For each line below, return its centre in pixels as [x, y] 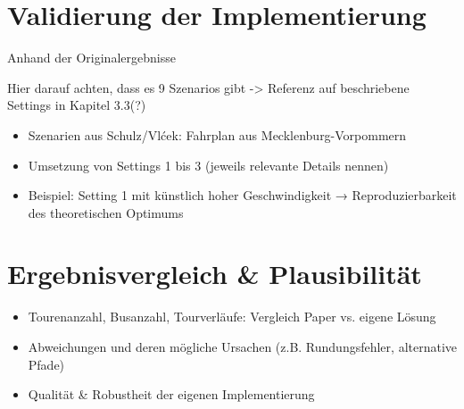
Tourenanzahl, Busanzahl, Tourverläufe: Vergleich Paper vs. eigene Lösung [232, 317]
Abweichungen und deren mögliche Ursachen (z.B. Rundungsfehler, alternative [243, 346]
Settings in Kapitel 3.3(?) [77, 105]
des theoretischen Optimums [106, 212]
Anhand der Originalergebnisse [91, 58]
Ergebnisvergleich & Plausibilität [215, 274]
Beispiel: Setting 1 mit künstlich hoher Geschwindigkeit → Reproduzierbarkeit [242, 195]
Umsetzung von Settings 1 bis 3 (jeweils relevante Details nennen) [208, 165]
